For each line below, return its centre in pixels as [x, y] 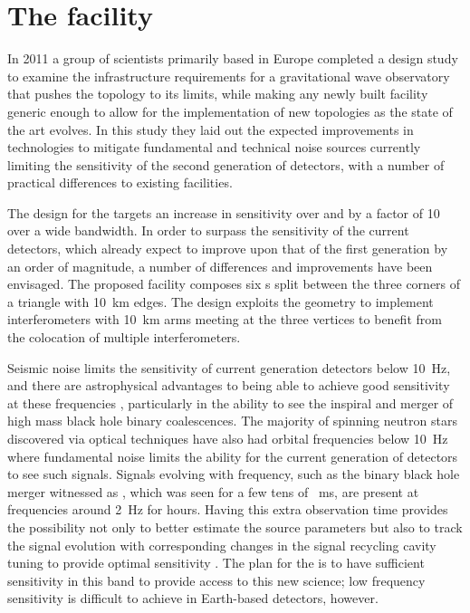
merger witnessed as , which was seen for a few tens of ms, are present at [213, 491]
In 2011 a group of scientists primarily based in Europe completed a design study [233, 58]
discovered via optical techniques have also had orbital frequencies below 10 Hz [228, 438]
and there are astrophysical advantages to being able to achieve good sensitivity [229, 385]
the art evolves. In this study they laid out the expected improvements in [211, 129]
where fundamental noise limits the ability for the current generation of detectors [233, 456]
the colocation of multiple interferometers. [124, 337]
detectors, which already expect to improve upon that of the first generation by [228, 249]
